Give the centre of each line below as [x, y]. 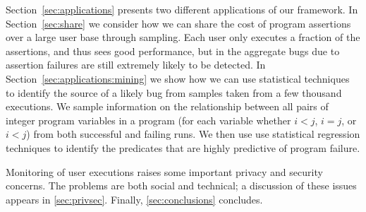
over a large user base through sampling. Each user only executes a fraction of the [183, 37]
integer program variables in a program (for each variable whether [148, 120]
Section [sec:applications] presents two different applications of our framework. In [182, 9]
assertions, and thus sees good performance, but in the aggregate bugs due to [173, 51]
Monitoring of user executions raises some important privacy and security [164, 171]
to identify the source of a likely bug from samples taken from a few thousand [174, 92]
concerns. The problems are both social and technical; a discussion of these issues [181, 185]
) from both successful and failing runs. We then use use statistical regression [193, 134]
